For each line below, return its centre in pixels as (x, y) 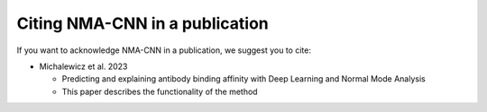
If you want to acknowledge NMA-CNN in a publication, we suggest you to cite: (164, 50)
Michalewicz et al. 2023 (83, 66)
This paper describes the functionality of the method (160, 91)
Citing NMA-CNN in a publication (143, 23)
